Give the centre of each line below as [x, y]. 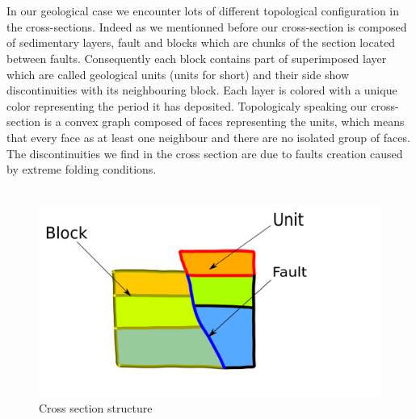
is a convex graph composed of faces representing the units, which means [224, 122]
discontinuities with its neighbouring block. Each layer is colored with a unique [202, 90]
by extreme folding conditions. [82, 169]
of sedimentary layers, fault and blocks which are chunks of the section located [201, 42]
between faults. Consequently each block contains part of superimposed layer [197, 58]
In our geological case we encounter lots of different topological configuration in [203, 11]
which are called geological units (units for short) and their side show [178, 74]
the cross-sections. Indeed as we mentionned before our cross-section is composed [207, 26]
